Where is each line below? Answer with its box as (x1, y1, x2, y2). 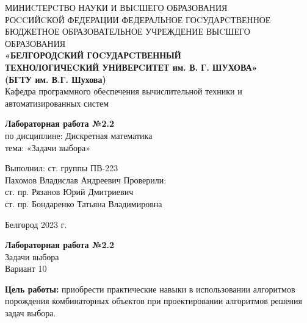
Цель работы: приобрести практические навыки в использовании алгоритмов (5, 282, 295, 295)
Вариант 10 (5, 262, 47, 275)
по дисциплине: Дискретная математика (5, 129, 153, 141)
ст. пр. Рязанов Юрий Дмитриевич (5, 185, 134, 198)
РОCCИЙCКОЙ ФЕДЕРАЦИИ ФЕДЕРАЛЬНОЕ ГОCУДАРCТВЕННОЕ (5, 13, 271, 26)
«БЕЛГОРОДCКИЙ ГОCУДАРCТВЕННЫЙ (5, 49, 181, 62)
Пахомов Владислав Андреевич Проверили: (5, 173, 167, 186)
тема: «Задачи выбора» (5, 141, 90, 154)
